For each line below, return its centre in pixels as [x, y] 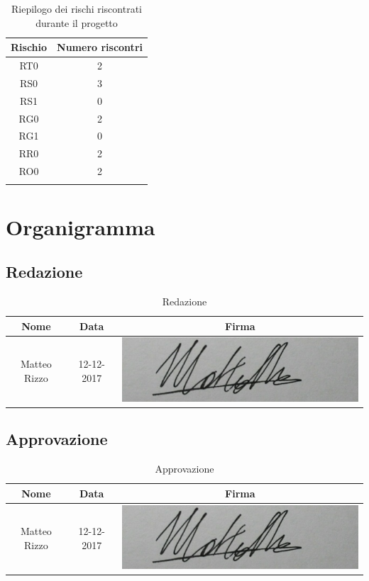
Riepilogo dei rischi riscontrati [76, 9]
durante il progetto [77, 22]
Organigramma [81, 226]
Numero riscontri [100, 47]
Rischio [29, 47]
